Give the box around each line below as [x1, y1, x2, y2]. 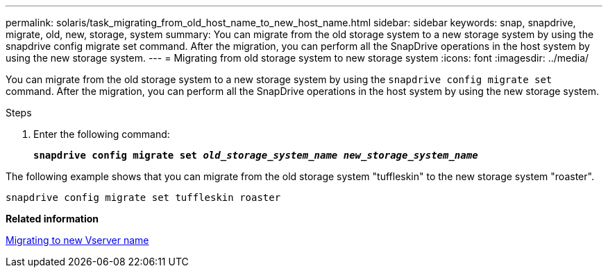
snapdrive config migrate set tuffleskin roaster [6, 192, 281, 203]
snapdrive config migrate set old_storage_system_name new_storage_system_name [33, 150, 478, 161]
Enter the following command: [33, 128, 170, 140]
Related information [6, 213, 99, 224]
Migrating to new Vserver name [6, 234, 149, 246]
